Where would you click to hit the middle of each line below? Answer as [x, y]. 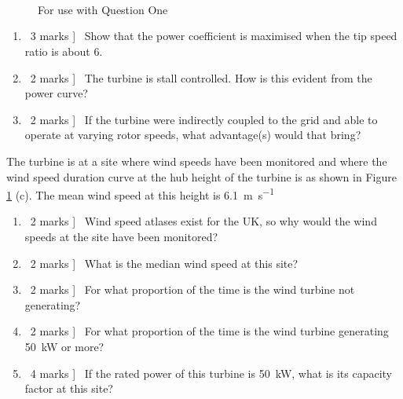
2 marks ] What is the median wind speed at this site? [164, 263]
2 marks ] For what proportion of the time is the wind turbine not [192, 289]
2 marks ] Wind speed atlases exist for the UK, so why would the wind [203, 221]
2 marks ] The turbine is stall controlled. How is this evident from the [201, 77]
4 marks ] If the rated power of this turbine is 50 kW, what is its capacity [211, 373]
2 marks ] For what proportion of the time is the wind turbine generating [209, 331]
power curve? [56, 93]
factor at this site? [69, 388]
